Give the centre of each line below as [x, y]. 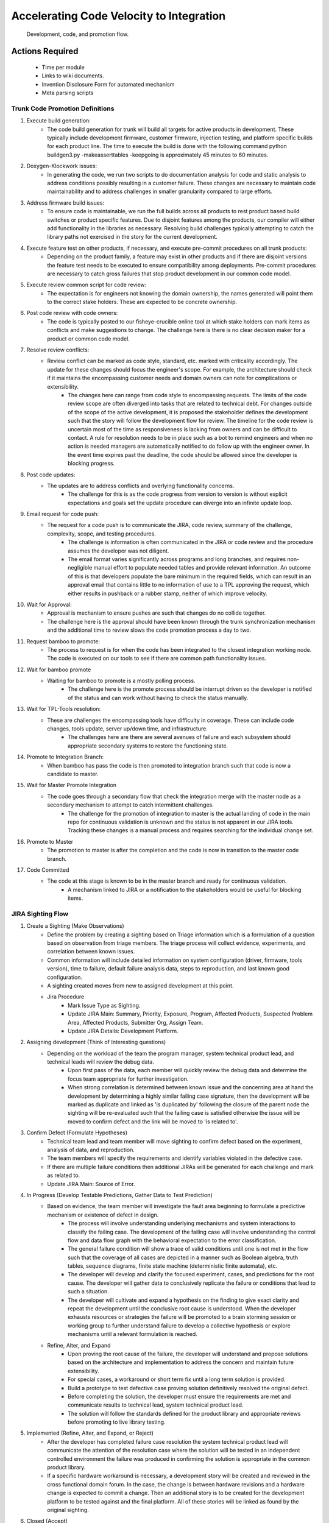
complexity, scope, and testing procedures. [102, 534]
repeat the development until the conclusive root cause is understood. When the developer [182, 1309]
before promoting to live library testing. [117, 1422]
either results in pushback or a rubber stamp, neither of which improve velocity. [168, 593]
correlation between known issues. [91, 952]
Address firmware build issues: [65, 203]
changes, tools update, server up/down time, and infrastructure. [128, 729]
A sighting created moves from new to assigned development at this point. [140, 985]
